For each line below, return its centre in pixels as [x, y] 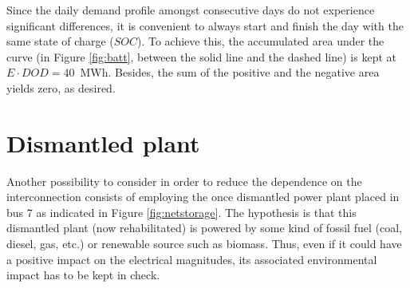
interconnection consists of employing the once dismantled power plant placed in [203, 197]
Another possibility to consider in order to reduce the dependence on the [184, 181]
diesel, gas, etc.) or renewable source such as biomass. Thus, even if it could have [204, 244]
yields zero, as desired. [61, 87]
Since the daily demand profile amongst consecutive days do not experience [191, 10]
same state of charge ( [60, 41]
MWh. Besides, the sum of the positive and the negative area [230, 72]
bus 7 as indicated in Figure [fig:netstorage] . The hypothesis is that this [181, 212]
